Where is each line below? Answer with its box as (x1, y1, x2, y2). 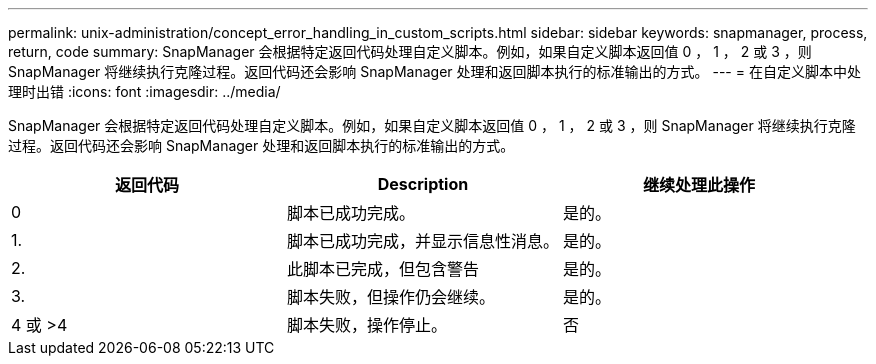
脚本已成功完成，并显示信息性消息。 (287, 231, 560, 251)
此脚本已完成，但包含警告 (287, 259, 480, 279)
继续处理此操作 (643, 175, 756, 195)
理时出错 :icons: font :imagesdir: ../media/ (8, 83, 281, 100)
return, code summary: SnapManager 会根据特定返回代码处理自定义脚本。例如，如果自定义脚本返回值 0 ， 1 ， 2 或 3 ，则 (8, 43, 812, 60)
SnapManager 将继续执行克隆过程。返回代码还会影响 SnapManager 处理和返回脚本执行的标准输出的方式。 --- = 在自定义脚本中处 (8, 63, 861, 80)
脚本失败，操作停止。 (287, 315, 448, 335)
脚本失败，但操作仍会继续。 (287, 287, 496, 307)
